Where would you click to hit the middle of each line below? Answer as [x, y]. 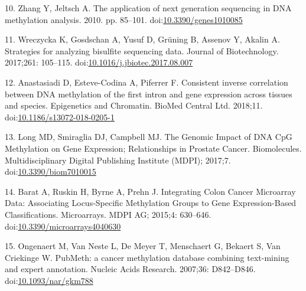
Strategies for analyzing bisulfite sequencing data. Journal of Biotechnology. [142, 50]
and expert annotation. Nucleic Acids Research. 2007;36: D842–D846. [130, 269]
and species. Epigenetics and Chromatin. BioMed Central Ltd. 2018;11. [134, 105]
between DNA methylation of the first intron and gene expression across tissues [149, 94]
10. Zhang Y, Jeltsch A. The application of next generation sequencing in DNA [148, 8]
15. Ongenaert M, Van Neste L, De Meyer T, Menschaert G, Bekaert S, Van [143, 246]
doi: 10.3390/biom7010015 [51, 171]
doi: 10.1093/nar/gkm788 [49, 280]
